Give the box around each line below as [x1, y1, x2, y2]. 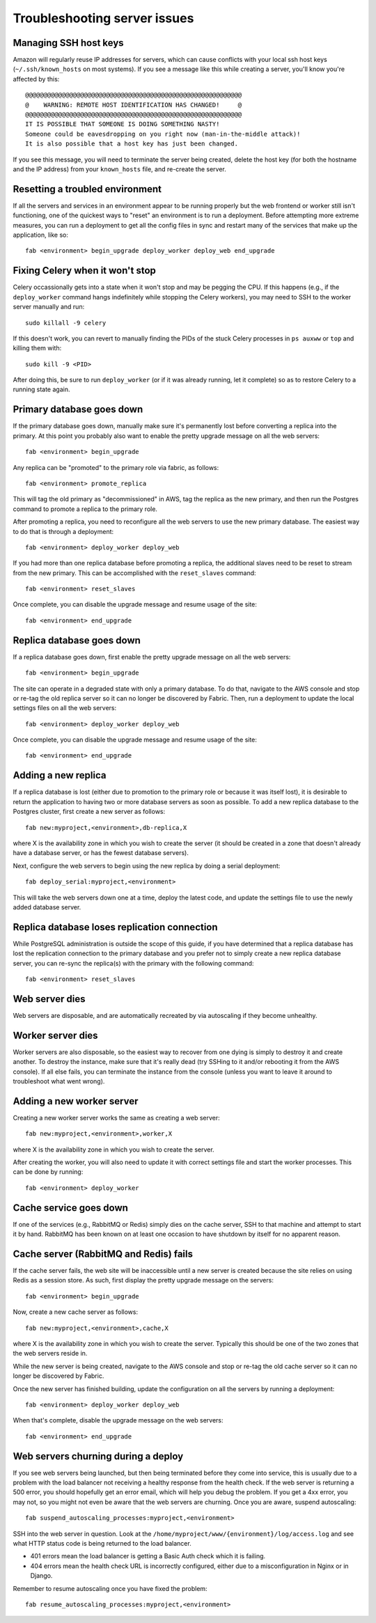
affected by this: [13, 75, 60, 83]
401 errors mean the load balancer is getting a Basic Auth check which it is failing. [30, 1552, 266, 1560]
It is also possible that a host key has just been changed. [25, 140, 238, 148]
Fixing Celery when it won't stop [13, 265, 157, 276]
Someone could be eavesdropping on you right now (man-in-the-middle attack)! [25, 130, 301, 138]
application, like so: [13, 230, 69, 240]
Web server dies [13, 993, 86, 1005]
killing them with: [13, 344, 62, 352]
